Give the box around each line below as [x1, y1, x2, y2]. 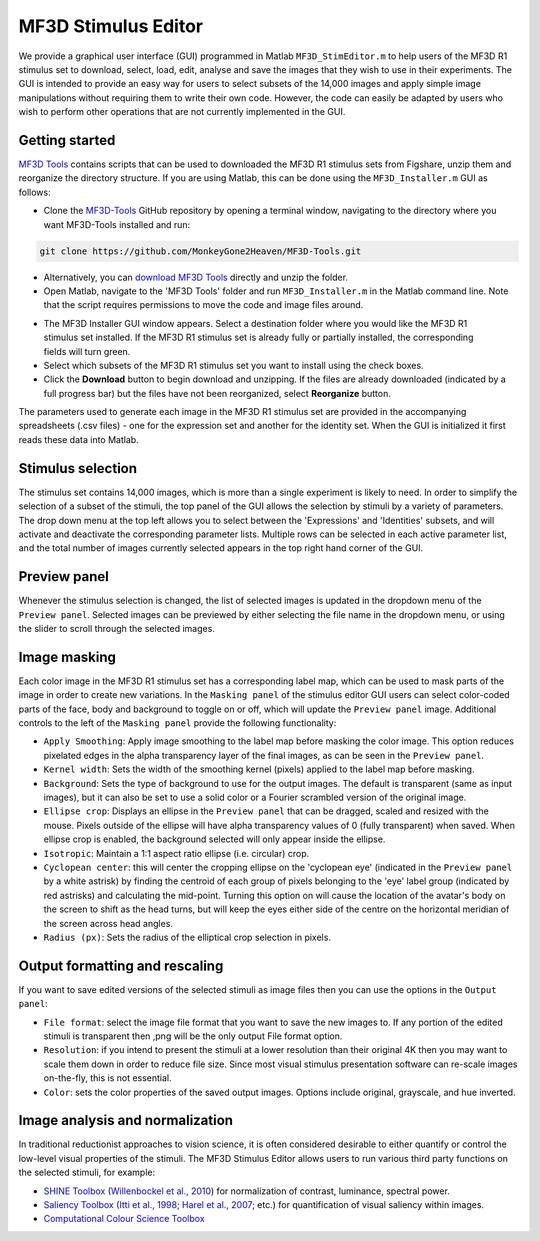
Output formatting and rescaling [18, 957, 224, 974]
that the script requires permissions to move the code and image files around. [43, 299, 364, 311]
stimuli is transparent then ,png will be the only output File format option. [43, 1030, 343, 1042]
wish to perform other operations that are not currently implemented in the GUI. [18, 106, 346, 118]
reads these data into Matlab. [18, 433, 139, 445]
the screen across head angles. [43, 917, 174, 929]
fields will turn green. [43, 345, 131, 357]
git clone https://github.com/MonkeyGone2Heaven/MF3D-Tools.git [39, 245, 362, 257]
